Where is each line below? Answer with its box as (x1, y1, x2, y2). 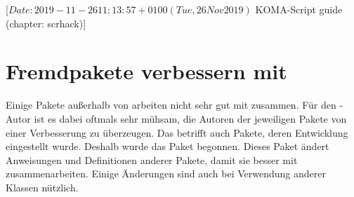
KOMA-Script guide (255, 2, 343, 16)
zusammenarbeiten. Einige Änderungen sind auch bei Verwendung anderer (6, 166, 326, 181)
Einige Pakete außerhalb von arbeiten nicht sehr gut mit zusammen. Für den (6, 97, 336, 112)
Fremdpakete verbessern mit (6, 57, 287, 86)
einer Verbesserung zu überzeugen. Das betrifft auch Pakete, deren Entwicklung (6, 125, 348, 140)
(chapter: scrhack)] (6, 15, 86, 30)
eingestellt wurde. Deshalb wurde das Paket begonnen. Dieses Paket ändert (6, 139, 329, 154)
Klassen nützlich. (6, 179, 79, 194)
